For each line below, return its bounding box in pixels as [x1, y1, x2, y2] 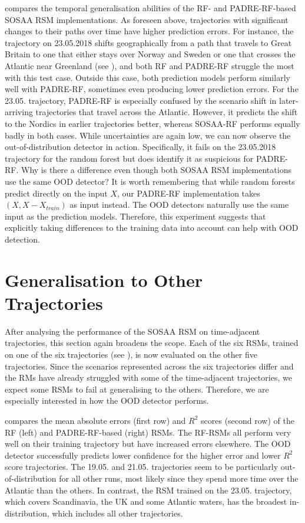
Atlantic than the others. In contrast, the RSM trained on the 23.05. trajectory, [5, 483, 292, 496]
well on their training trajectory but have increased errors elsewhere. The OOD [5, 437, 291, 450]
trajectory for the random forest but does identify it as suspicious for [5, 152, 254, 164]
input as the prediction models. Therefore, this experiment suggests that [5, 210, 266, 222]
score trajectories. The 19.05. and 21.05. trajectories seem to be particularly [5, 460, 279, 473]
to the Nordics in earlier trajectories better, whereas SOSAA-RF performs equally [5, 117, 300, 129]
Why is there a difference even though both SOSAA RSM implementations [21, 164, 291, 176]
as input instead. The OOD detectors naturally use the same [69, 198, 289, 211]
